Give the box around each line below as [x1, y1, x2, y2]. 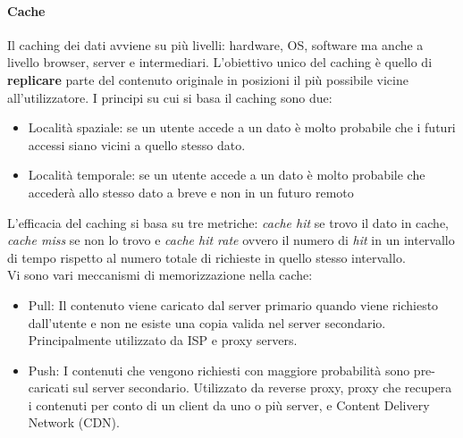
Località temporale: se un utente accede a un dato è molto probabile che [28, 165, 425, 184]
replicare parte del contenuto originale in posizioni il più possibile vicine [7, 70, 408, 88]
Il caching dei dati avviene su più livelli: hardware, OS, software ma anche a [7, 35, 424, 54]
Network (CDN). [28, 413, 120, 432]
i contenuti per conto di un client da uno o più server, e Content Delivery [28, 395, 430, 414]
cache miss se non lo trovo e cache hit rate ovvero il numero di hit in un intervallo [7, 231, 455, 249]
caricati [28, 378, 69, 397]
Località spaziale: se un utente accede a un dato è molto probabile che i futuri [28, 118, 456, 137]
